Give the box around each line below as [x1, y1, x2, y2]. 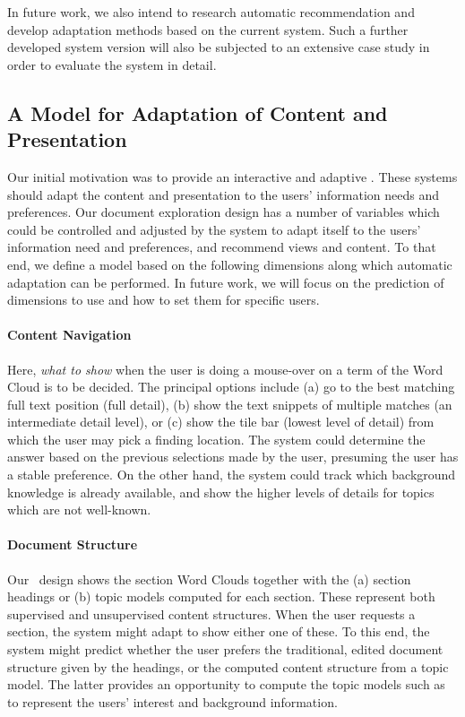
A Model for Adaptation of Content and [7, 99, 388, 126]
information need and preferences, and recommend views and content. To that [7, 238, 436, 256]
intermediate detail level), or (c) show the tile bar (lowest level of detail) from [7, 412, 435, 431]
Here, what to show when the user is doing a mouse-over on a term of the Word [7, 359, 443, 378]
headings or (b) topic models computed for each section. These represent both [7, 587, 435, 606]
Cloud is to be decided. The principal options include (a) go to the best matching [7, 377, 455, 396]
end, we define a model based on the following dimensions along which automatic [7, 255, 452, 273]
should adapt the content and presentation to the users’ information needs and [7, 185, 439, 203]
